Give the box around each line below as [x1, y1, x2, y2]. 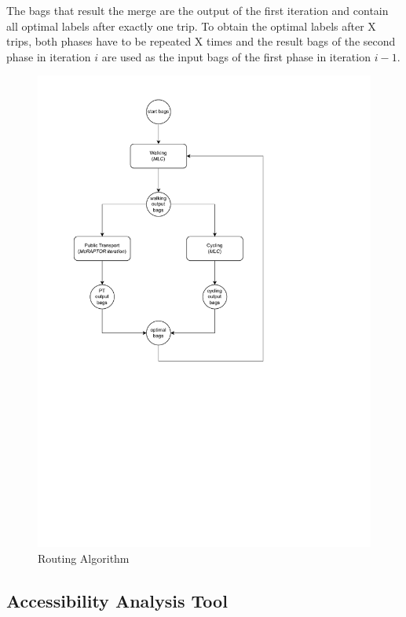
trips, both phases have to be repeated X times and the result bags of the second [6, 33, 396, 50]
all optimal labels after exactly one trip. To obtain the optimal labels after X [6, 17, 376, 34]
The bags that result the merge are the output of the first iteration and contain [6, 2, 389, 18]
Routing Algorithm [38, 549, 130, 566]
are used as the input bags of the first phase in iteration [101, 48, 371, 64]
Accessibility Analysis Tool [6, 588, 228, 612]
